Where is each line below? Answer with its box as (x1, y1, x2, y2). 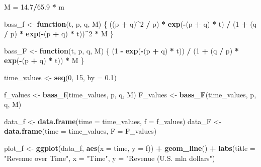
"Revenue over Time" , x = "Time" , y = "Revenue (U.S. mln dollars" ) (4, 152, 215, 163)
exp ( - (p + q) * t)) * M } (4, 55, 84, 66)
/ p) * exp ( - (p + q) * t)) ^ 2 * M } (4, 28, 114, 39)
